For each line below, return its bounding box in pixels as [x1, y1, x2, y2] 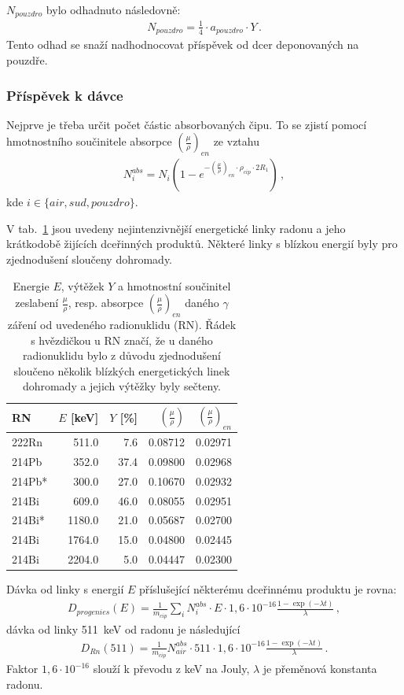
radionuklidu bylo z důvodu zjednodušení [23, 347, 221, 364]
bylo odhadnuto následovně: [46, 2, 181, 17]
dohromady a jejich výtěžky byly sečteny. [22, 378, 221, 394]
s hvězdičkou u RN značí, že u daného [31, 331, 213, 348]
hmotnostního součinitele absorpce [6, 133, 172, 150]
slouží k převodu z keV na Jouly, [93, 660, 250, 677]
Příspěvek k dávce [6, 85, 123, 105]
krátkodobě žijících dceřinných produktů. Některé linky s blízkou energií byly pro [6, 235, 398, 252]
